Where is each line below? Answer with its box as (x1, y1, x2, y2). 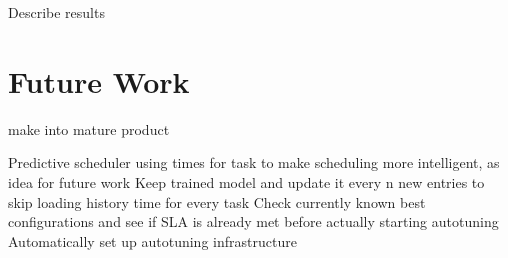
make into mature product (8, 118, 170, 139)
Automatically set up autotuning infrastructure (8, 230, 297, 251)
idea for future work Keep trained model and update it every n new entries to (8, 171, 485, 192)
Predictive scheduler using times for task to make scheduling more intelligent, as (8, 152, 500, 173)
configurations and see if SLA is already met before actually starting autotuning (8, 211, 499, 232)
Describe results (8, 2, 105, 22)
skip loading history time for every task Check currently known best (8, 191, 426, 212)
